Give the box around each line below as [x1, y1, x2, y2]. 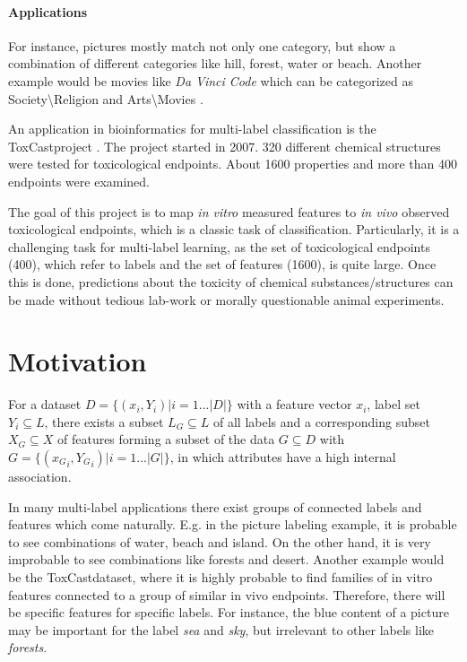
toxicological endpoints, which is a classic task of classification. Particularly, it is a [8, 220, 460, 239]
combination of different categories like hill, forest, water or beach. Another [8, 54, 422, 73]
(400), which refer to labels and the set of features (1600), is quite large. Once [8, 255, 437, 274]
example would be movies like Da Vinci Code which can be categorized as [8, 71, 414, 90]
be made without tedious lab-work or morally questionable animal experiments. [8, 290, 445, 309]
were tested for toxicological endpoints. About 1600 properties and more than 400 [8, 154, 457, 173]
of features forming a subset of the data [56, 430, 275, 449]
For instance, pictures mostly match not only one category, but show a [8, 36, 396, 55]
